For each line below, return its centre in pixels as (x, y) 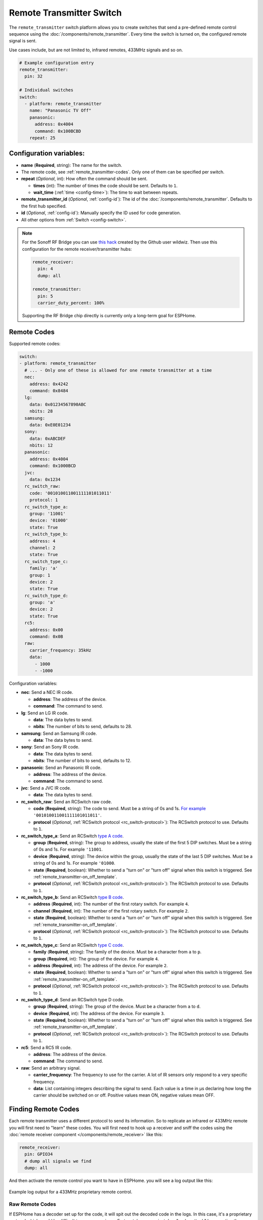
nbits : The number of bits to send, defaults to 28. (83, 727)
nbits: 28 (41, 411)
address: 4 (42, 541)
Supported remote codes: (35, 344)
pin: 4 (45, 269)
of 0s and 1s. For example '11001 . (68, 850)
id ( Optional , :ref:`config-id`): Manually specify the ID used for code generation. (101, 213)
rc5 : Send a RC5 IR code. (47, 1047)
